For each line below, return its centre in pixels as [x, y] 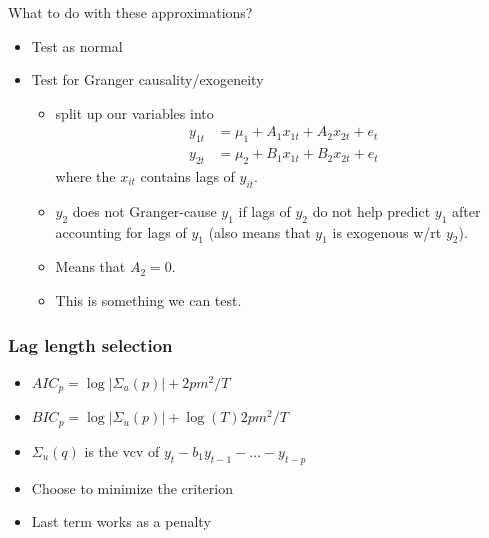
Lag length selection [90, 344]
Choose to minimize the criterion [132, 487]
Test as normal [77, 45]
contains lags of [187, 176]
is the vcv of [122, 450]
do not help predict [371, 210]
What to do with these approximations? [130, 12]
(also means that [259, 231]
